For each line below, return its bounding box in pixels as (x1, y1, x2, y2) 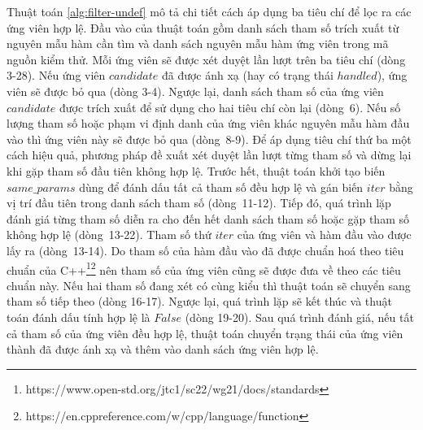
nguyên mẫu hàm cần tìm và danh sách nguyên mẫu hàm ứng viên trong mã (7, 35, 389, 52)
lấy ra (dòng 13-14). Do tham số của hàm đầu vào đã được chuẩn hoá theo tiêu (7, 241, 404, 258)
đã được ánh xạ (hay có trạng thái (161, 67, 334, 84)
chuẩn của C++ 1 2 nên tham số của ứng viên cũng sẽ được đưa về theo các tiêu (7, 258, 401, 278)
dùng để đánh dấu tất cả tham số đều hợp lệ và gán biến (79, 178, 364, 195)
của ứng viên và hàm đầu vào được (237, 226, 412, 243)
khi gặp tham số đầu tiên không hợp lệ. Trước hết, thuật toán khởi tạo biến (7, 162, 386, 179)
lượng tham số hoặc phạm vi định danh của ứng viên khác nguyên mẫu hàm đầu (7, 115, 410, 132)
